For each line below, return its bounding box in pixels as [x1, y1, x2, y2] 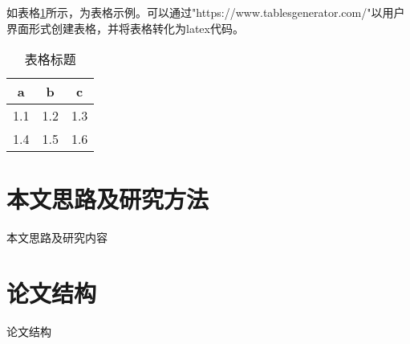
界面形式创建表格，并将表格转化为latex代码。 [6, 19, 244, 36]
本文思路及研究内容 [6, 229, 108, 246]
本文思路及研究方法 [6, 182, 209, 215]
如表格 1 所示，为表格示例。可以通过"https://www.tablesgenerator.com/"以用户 [6, 4, 405, 20]
